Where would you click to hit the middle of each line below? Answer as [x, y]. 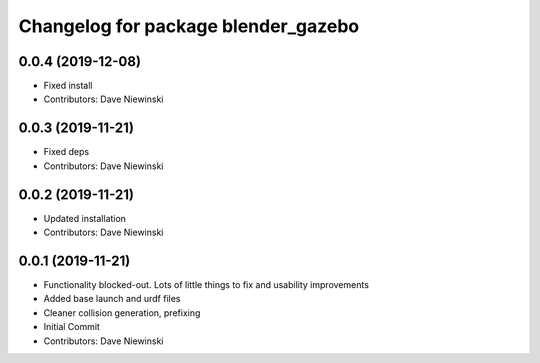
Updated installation [85, 218]
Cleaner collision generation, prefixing [122, 312]
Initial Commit [71, 327]
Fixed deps [66, 152]
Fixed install [68, 86]
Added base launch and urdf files [112, 299]
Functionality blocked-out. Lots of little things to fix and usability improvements [206, 284]
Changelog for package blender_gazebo [189, 26]
